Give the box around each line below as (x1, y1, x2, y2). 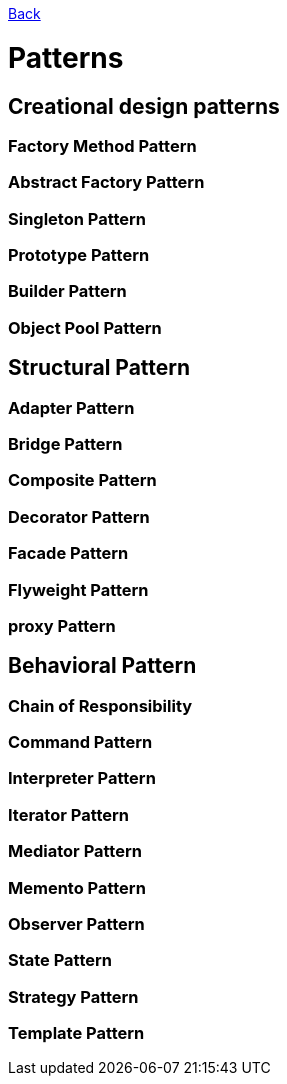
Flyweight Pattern (8, 579, 149, 600)
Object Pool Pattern (8, 317, 162, 338)
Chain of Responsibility (8, 695, 193, 716)
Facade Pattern (8, 543, 129, 564)
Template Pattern (8, 1023, 145, 1044)
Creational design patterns (8, 93, 280, 119)
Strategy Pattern (8, 986, 139, 1007)
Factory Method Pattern (8, 135, 197, 156)
